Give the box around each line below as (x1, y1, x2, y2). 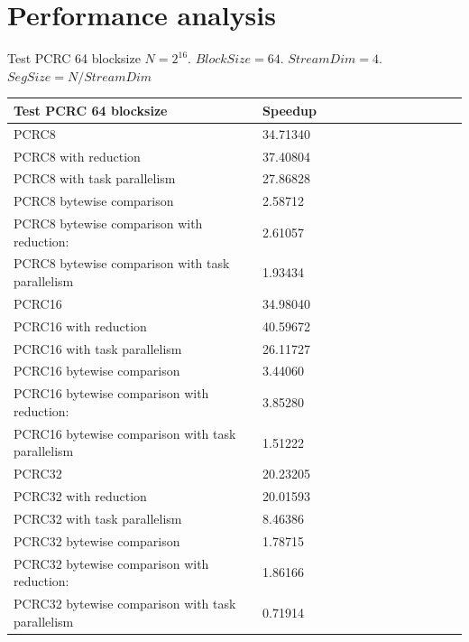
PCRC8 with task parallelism (14, 169, 176, 188)
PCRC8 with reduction (14, 146, 141, 165)
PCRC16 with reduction (14, 316, 147, 335)
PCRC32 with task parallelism (14, 508, 182, 527)
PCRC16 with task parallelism (14, 339, 182, 358)
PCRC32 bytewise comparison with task (14, 593, 236, 612)
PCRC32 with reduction (14, 487, 147, 505)
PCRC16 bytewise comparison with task (14, 423, 236, 442)
